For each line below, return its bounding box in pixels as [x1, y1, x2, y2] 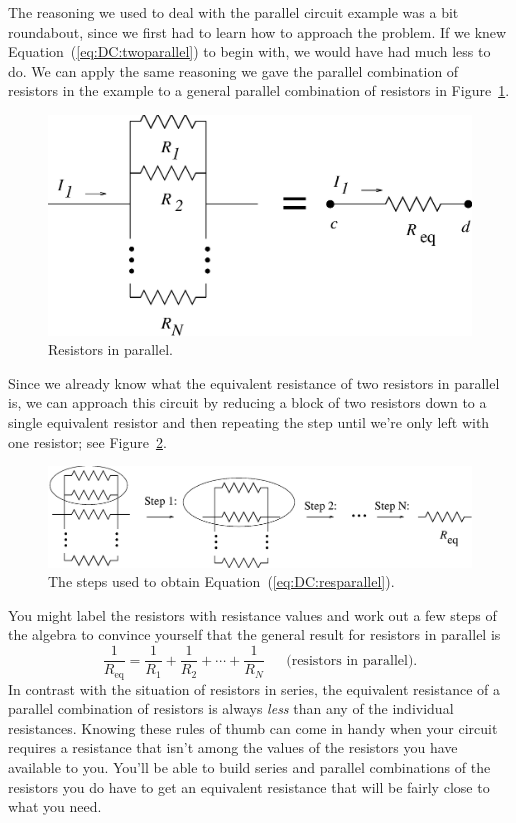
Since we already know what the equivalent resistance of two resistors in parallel [8, 372, 500, 393]
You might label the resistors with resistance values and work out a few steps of [8, 604, 497, 625]
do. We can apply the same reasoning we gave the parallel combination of [8, 60, 459, 81]
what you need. [8, 796, 102, 817]
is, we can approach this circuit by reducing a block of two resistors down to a [8, 392, 487, 413]
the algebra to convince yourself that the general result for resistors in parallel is [8, 624, 501, 645]
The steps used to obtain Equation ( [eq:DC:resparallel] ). [48, 571, 395, 592]
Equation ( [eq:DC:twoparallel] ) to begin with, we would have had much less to [8, 41, 491, 62]
